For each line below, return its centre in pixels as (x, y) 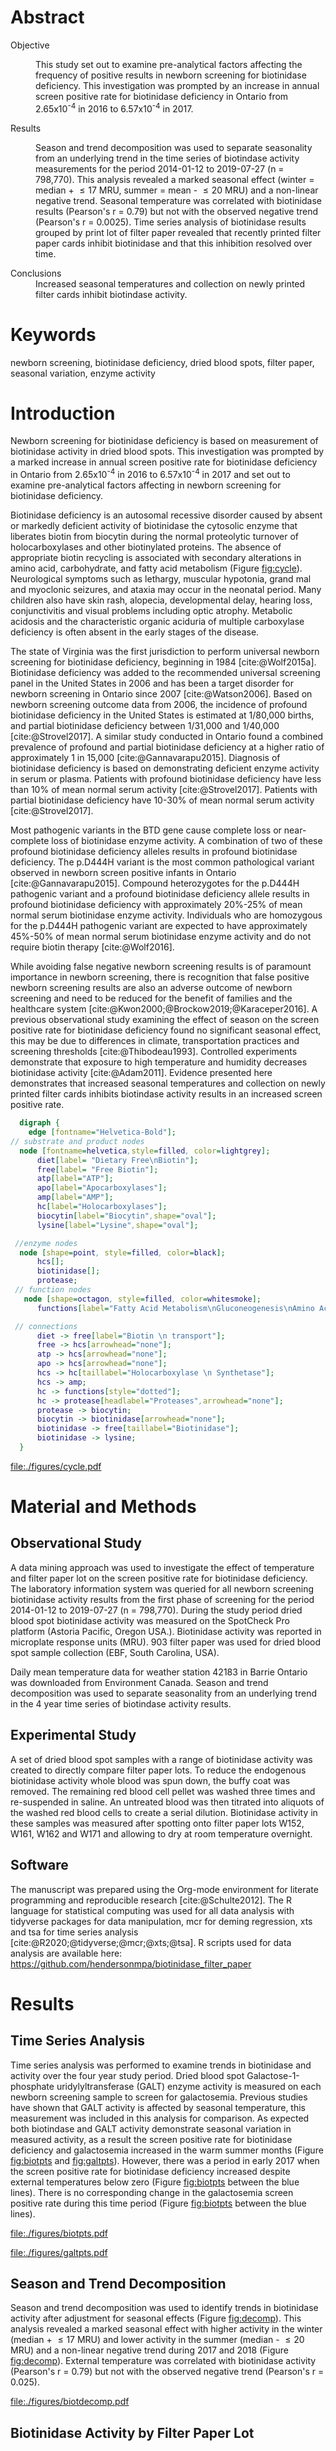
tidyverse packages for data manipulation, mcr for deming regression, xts (161, 1921)
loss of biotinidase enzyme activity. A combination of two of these (187, 841)
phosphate (32, 2086)
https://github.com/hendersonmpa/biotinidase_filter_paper (131, 1963)
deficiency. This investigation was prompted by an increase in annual (177, 85)
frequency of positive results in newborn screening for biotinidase (171, 75)
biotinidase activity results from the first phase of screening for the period (162, 1599)
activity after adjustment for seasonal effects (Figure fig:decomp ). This (156, 2318)
